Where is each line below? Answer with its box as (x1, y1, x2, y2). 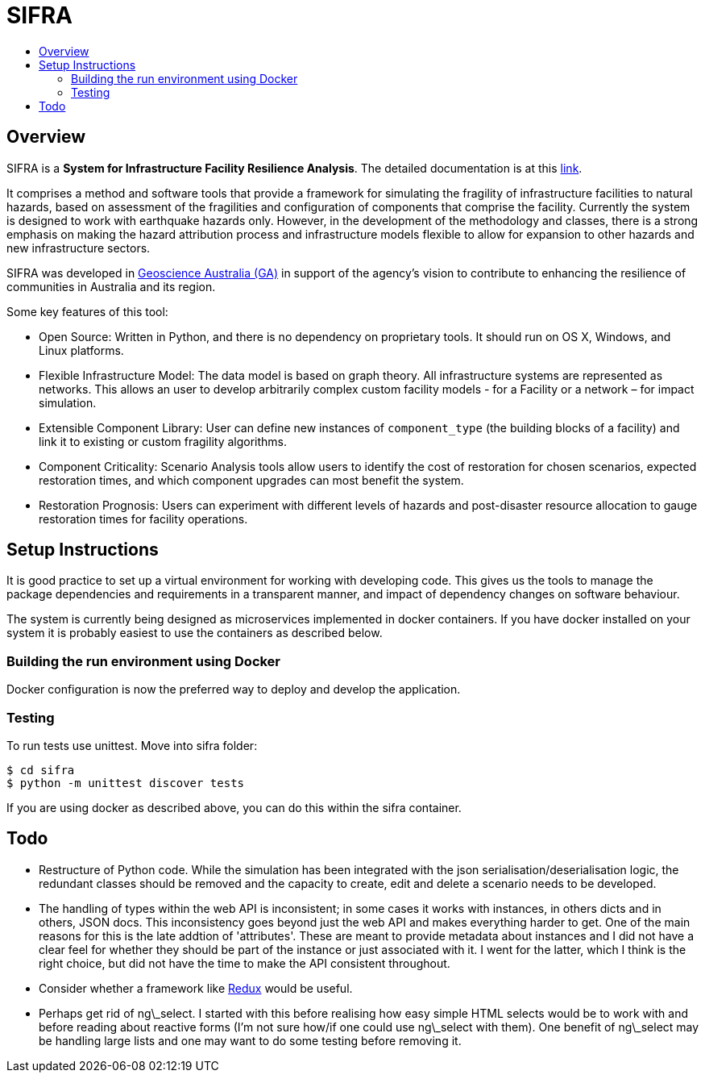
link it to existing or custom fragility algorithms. (39, 434, 288, 448)
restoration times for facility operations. (39, 511, 248, 526)
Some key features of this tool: (6, 304, 168, 319)
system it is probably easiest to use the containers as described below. (6, 626, 383, 640)
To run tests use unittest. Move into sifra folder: (6, 738, 258, 752)
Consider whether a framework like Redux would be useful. (39, 981, 353, 995)
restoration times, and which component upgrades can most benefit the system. (39, 473, 464, 487)
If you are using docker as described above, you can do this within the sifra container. (6, 800, 462, 814)
